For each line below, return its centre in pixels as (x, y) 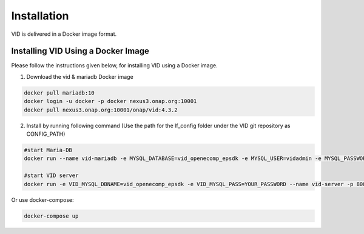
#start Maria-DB (48, 150)
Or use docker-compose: (42, 199)
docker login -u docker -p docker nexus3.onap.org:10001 (110, 101)
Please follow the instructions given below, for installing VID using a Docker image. (114, 65)
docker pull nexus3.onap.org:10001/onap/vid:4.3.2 (101, 110)
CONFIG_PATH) (46, 134)
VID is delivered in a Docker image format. (64, 34)
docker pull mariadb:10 (59, 93)
